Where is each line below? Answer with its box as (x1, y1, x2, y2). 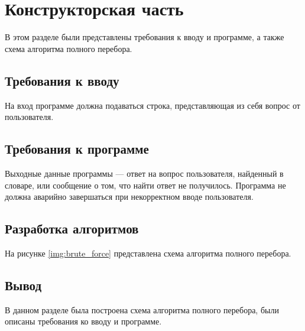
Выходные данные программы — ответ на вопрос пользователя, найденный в (5, 167, 284, 179)
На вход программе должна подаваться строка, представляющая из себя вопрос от (5, 99, 300, 111)
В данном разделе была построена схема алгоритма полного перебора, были (5, 303, 279, 316)
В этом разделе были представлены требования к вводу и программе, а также (5, 31, 284, 43)
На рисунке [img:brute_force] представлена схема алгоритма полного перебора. (5, 246, 291, 259)
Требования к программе (5, 139, 149, 158)
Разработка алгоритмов (5, 219, 139, 238)
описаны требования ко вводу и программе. (5, 315, 162, 327)
